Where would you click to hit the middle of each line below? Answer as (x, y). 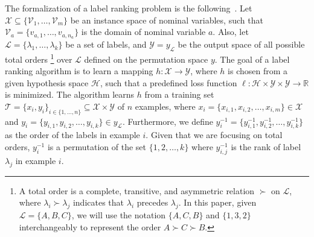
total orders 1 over (39, 58)
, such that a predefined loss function (168, 82)
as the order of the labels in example (72, 135)
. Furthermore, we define (168, 121)
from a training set (179, 94)
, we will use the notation (119, 215)
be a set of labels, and (106, 44)
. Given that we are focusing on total (214, 135)
